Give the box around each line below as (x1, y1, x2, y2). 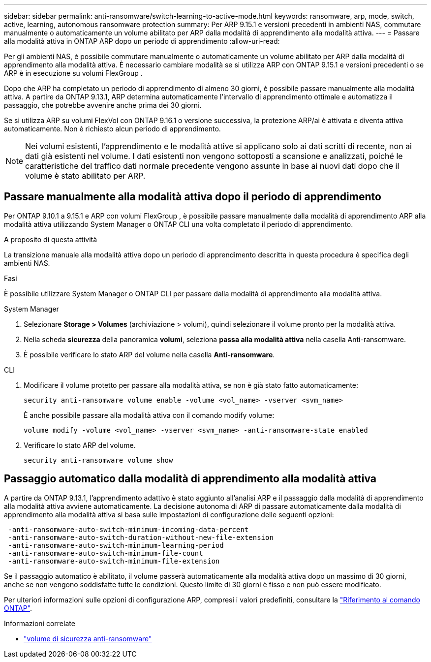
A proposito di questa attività (4, 235, 97, 244)
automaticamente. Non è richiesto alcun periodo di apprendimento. (4, 125, 221, 133)
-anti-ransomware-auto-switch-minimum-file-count (8, 549, 203, 557)
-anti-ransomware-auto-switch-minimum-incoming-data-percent (8, 525, 249, 534)
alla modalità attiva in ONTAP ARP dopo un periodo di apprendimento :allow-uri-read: (4, 37, 280, 45)
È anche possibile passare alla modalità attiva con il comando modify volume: (24, 410, 275, 419)
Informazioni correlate (4, 619, 75, 628)
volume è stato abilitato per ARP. (25, 171, 146, 181)
